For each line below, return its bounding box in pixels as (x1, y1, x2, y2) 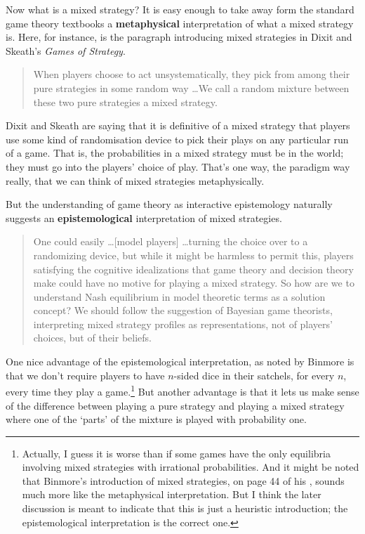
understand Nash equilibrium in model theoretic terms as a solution (33, 289, 326, 304)
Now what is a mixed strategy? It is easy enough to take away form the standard (6, 2, 354, 16)
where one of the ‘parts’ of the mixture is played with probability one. (6, 412, 307, 426)
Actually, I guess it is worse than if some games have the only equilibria (22, 445, 331, 460)
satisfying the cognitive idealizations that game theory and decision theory (33, 261, 354, 276)
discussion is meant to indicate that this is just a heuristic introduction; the (22, 501, 348, 516)
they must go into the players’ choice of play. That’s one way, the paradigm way (6, 159, 350, 174)
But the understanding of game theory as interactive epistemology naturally (6, 197, 333, 211)
